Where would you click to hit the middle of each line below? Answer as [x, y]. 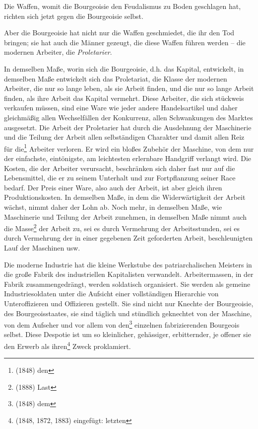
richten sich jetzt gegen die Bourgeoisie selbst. [74, 16]
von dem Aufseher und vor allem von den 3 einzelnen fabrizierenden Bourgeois [122, 324]
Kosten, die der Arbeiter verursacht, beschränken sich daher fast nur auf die [120, 168]
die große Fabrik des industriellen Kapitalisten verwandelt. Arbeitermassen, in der [129, 274]
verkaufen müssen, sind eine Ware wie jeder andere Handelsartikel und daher [121, 108]
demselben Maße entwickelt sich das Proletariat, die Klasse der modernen [116, 78]
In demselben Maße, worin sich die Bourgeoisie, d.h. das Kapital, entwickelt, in [124, 68]
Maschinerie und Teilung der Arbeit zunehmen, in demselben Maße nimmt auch [126, 216]
